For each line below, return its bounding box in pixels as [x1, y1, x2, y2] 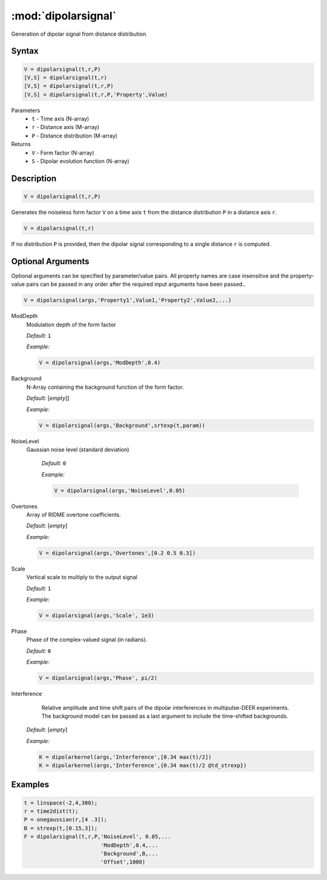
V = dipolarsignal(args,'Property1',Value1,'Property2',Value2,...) [24, 297, 232, 304]
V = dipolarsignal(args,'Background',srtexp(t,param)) [39, 422, 205, 429]
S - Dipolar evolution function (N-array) [31, 157, 130, 165]
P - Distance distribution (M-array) [31, 132, 118, 139]
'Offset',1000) [100, 859, 145, 865]
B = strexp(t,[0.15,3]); [24, 824, 98, 832]
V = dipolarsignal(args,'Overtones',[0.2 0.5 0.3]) [39, 549, 196, 557]
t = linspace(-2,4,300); [24, 799, 98, 806]
